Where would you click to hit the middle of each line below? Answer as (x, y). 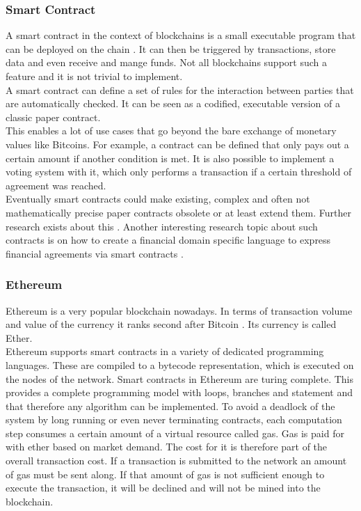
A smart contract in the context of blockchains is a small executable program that (181, 35)
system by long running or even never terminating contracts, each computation (174, 419)
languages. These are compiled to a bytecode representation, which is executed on (180, 364)
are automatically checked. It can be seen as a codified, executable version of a (173, 103)
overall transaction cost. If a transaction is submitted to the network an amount (176, 461)
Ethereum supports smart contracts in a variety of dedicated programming (165, 351)
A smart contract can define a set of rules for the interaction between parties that (180, 89)
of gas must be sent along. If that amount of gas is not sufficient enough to (165, 474)
